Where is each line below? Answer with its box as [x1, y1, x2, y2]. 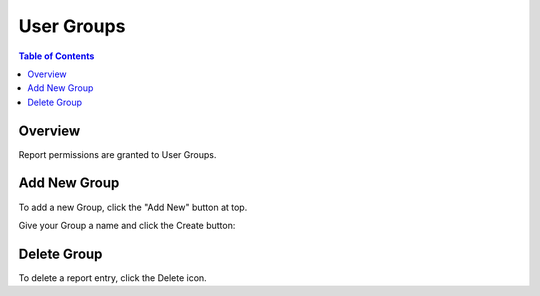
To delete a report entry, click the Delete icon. [18, 271, 207, 284]
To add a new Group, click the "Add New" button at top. [18, 201, 248, 213]
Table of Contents [18, 50, 95, 62]
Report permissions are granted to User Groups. [18, 148, 217, 160]
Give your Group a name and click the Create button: [18, 219, 236, 231]
